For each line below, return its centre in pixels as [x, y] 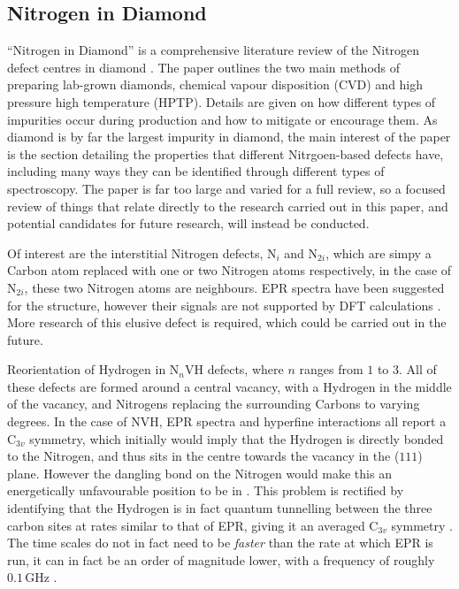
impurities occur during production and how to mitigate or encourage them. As [222, 119]
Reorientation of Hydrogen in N [93, 369]
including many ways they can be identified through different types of [196, 171]
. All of [418, 369]
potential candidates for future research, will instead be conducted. [188, 223]
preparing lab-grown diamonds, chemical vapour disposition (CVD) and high [215, 84]
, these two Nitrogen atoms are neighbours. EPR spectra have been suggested [234, 287]
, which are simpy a [379, 252]
